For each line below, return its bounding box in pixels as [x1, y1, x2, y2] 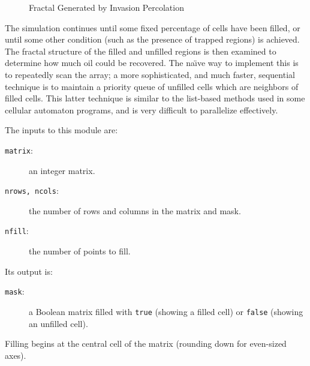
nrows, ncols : [5, 184, 59, 197]
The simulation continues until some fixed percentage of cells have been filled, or [5, 21, 300, 34]
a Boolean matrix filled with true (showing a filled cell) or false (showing [29, 305, 303, 317]
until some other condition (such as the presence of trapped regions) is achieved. [5, 33, 300, 46]
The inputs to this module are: [5, 124, 118, 136]
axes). [5, 349, 26, 361]
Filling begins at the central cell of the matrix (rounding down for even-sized [5, 337, 287, 350]
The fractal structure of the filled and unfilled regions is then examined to [5, 44, 276, 57]
